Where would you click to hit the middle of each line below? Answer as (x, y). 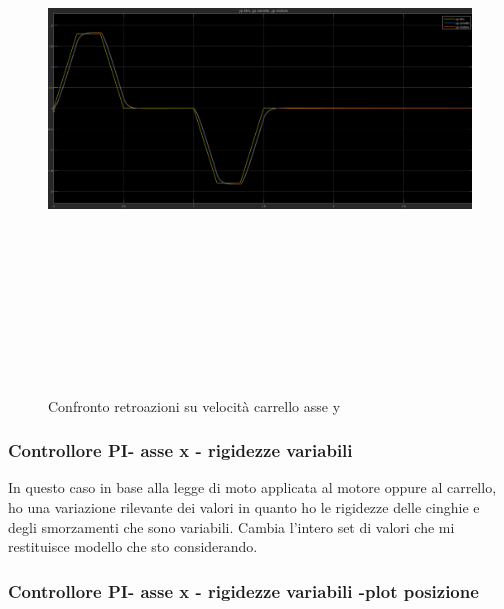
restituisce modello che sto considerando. (133, 546)
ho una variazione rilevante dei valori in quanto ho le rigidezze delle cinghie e (244, 506)
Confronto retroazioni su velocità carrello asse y (194, 405)
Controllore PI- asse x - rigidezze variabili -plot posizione (243, 590)
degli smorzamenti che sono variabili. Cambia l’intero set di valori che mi (231, 526)
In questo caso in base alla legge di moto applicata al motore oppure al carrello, (252, 487)
